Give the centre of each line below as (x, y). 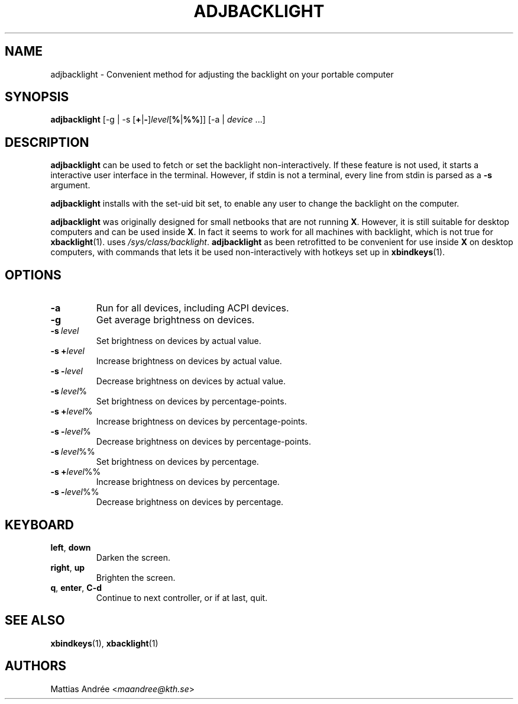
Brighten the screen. (136, 577)
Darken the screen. (133, 557)
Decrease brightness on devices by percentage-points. (204, 442)
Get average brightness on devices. (175, 320)
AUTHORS (36, 666)
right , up (68, 567)
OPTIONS (33, 275)
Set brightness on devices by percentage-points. (191, 401)
